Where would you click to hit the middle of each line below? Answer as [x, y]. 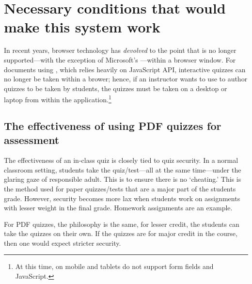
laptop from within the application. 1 [58, 99]
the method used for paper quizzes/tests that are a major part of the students [120, 188]
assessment [32, 140]
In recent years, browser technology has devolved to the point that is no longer [120, 50]
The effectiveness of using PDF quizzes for [113, 125]
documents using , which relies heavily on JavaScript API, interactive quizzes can [125, 69]
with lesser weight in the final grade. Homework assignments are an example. [118, 208]
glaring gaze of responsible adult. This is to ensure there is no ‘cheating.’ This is [123, 179]
